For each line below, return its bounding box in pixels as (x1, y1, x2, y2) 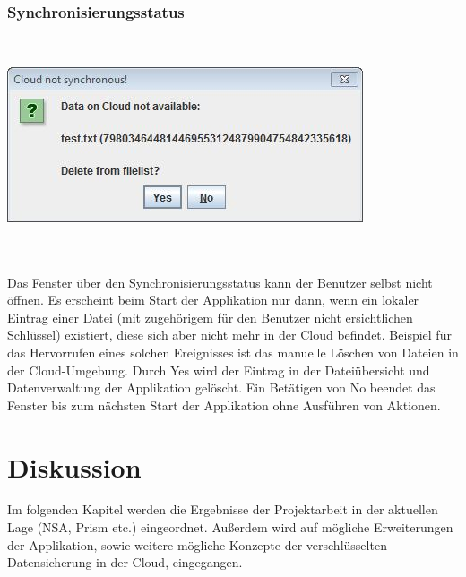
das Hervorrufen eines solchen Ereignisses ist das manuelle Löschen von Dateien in (7, 342, 459, 361)
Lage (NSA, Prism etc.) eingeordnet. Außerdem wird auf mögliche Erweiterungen (7, 518, 453, 537)
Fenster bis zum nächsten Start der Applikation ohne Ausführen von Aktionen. (7, 395, 441, 414)
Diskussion (7, 448, 142, 485)
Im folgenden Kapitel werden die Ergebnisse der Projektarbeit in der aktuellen (7, 500, 438, 519)
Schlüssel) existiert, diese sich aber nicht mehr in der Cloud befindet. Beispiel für (7, 325, 452, 344)
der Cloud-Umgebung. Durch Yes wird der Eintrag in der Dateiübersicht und (7, 360, 430, 379)
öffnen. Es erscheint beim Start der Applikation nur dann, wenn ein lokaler (7, 290, 419, 309)
